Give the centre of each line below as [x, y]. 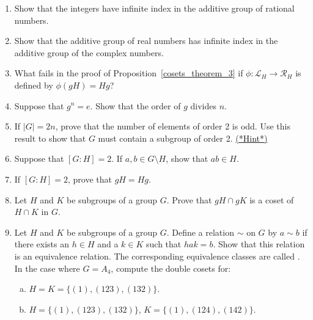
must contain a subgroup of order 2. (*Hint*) [183, 138]
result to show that [50, 138]
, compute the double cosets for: [171, 268]
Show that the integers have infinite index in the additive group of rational [154, 8]
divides [203, 105]
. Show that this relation [259, 244]
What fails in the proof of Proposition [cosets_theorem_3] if [129, 73]
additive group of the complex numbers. [89, 52]
